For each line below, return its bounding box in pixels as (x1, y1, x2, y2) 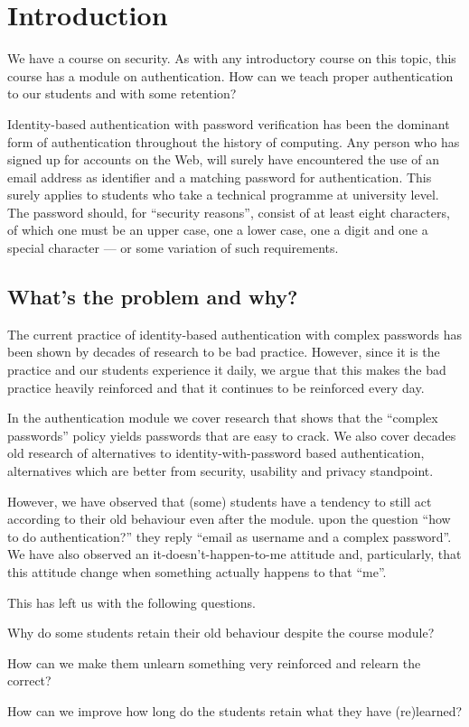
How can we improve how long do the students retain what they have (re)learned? (7, 701, 463, 720)
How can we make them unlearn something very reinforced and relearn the (7, 653, 421, 672)
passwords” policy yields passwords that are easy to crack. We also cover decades (7, 425, 456, 444)
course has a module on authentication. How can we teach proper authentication (7, 66, 454, 85)
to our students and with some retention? (7, 84, 237, 103)
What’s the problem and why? (7, 283, 298, 311)
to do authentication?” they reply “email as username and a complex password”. (7, 527, 452, 545)
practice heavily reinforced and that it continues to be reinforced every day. (7, 377, 425, 396)
